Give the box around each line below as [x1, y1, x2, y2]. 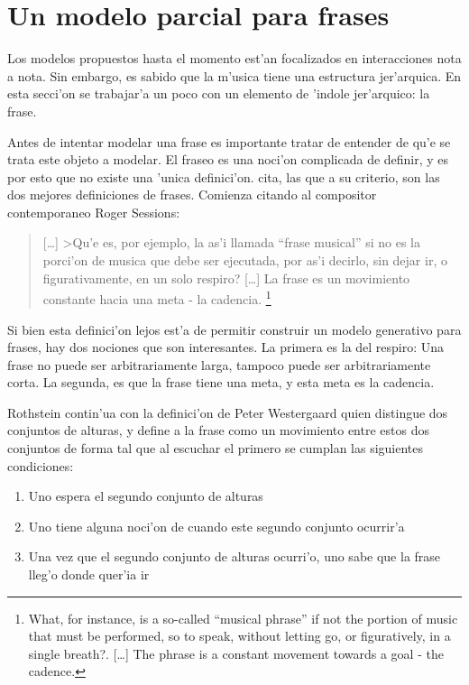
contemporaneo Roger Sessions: [7, 202, 180, 221]
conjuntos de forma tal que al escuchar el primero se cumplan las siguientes [7, 439, 424, 458]
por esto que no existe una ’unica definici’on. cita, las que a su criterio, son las [7, 167, 440, 186]
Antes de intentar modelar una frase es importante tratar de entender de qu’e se [7, 132, 451, 151]
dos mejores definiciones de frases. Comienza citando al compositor [7, 185, 377, 204]
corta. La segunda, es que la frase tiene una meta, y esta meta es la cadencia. [7, 373, 435, 392]
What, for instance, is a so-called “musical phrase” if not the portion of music [28, 608, 458, 627]
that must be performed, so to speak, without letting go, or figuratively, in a [28, 626, 451, 645]
